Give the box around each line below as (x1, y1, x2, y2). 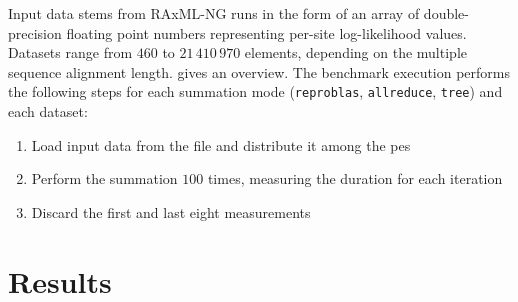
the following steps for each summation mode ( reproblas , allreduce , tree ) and (8, 81, 503, 102)
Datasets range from (8, 42, 133, 63)
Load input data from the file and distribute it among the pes (31, 134, 411, 155)
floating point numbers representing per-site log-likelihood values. (66, 22, 467, 43)
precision (8, 22, 62, 43)
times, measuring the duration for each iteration (207, 168, 503, 189)
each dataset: (8, 101, 88, 122)
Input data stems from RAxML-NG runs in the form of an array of (8, 3, 420, 23)
